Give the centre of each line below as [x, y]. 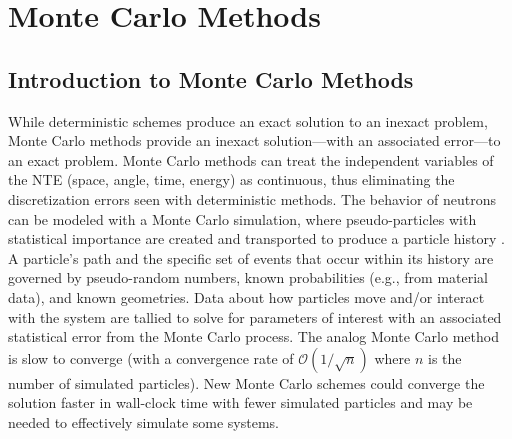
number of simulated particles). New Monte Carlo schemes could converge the [246, 382]
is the [444, 357]
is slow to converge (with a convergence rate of [151, 357]
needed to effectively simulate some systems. [143, 421]
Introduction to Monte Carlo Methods [211, 78]
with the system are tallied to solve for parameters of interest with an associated [255, 316]
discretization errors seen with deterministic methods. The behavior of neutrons [252, 198]
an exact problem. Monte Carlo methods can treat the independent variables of [251, 159]
